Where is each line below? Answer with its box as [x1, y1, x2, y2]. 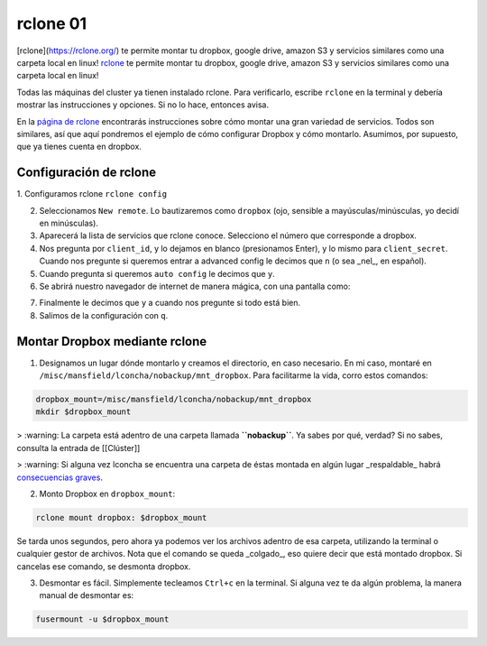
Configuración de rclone [16, 165, 157, 180]
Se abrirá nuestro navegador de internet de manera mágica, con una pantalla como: [39, 281, 351, 291]
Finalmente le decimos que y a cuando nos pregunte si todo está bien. [39, 298, 301, 309]
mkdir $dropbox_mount [35, 407, 132, 417]
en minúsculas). [39, 217, 99, 228]
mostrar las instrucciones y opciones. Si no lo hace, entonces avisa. [16, 99, 270, 110]
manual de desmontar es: [39, 590, 134, 601]
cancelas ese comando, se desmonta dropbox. [16, 560, 191, 572]
